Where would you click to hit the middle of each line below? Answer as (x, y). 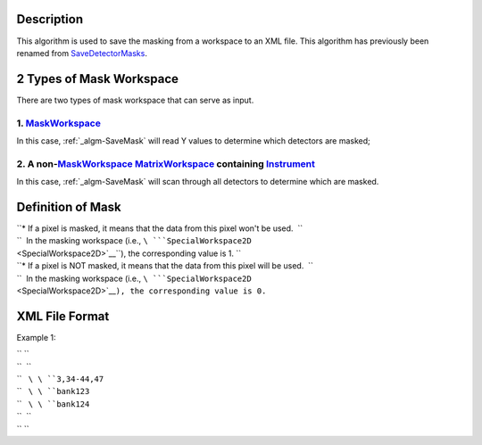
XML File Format (63, 316)
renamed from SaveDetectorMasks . (82, 53)
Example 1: (36, 337)
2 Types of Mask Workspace (97, 79)
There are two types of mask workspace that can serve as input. (135, 100)
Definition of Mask (69, 206)
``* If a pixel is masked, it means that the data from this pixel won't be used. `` (160, 228)
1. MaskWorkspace (59, 123)
